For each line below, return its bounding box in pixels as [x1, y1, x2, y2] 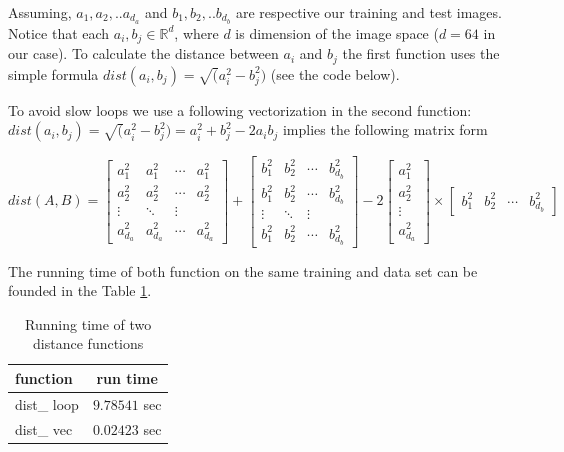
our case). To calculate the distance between [8, 43, 279, 64]
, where [174, 22, 219, 43]
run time [96, 367, 158, 388]
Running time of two [25, 313, 152, 334]
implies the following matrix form [282, 119, 488, 140]
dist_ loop [15, 393, 79, 414]
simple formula [8, 63, 99, 84]
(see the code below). [270, 63, 400, 84]
